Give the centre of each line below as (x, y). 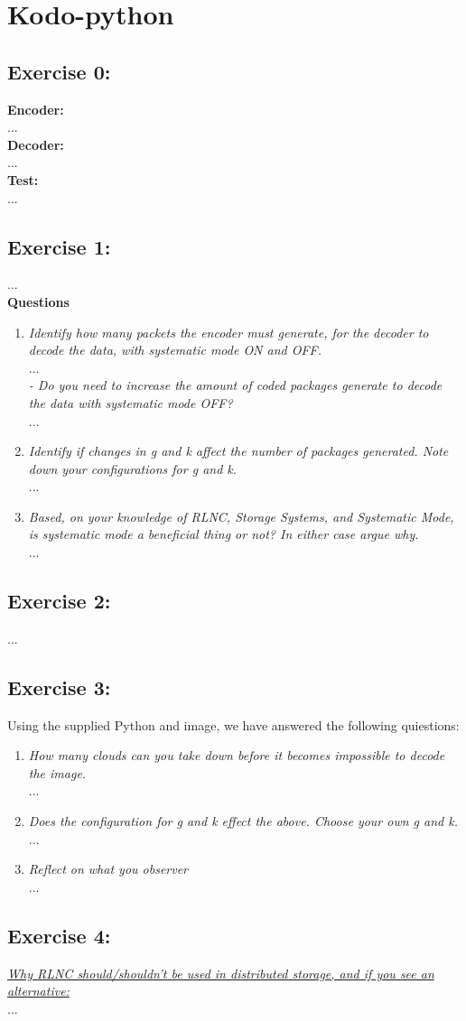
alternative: (38, 991)
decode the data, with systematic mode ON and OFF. (175, 350)
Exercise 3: (59, 687)
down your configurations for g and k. (133, 468)
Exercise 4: (59, 935)
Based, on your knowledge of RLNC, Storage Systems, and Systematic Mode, (241, 516)
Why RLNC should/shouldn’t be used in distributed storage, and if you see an (221, 973)
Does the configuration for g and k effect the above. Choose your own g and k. (243, 821)
